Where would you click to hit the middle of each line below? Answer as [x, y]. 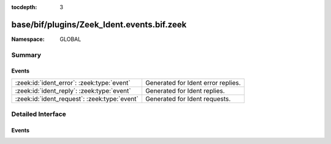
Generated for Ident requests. [188, 99]
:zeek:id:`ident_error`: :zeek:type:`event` [73, 82]
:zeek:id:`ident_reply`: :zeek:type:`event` [73, 90]
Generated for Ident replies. [185, 90]
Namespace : [28, 39]
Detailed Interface [39, 114]
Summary [26, 55]
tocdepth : [24, 7]
